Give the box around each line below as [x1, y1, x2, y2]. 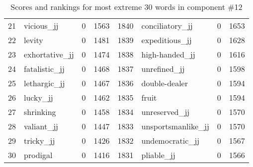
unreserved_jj [141, 106, 190, 117]
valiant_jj [24, 120, 58, 132]
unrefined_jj [141, 63, 185, 74]
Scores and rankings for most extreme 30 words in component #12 [10, 1, 243, 12]
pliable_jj [141, 149, 175, 161]
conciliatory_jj [141, 20, 193, 31]
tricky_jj [24, 135, 55, 146]
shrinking [24, 106, 56, 117]
